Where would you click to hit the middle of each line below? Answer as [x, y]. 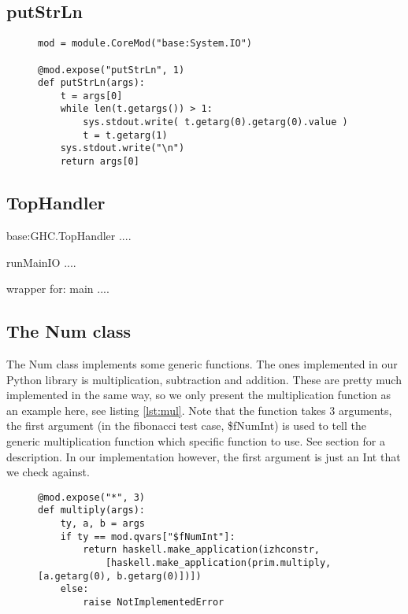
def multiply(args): [92, 510]
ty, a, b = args [103, 524]
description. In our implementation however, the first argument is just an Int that [204, 456]
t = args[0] [91, 96]
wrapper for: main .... [58, 289]
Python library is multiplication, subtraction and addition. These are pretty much [204, 379]
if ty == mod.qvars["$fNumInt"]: [148, 536]
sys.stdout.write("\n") [122, 148]
